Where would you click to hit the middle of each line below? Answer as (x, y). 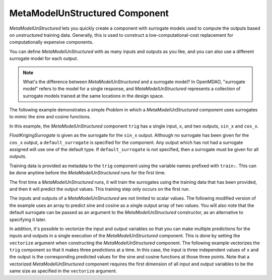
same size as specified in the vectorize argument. (63, 271)
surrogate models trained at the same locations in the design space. (93, 96)
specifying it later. (28, 220)
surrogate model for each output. (44, 58)
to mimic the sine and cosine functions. (50, 117)
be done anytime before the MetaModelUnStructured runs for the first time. (88, 173)
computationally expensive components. (51, 42)
